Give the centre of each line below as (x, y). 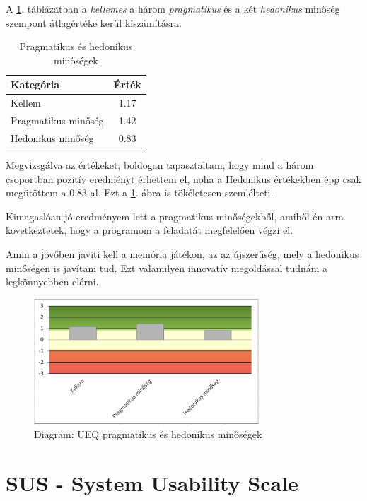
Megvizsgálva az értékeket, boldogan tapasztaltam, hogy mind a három (160, 165)
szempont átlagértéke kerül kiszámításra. (94, 22)
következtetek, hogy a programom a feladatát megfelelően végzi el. (150, 230)
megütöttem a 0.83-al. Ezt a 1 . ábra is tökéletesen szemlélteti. (140, 193)
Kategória (35, 84)
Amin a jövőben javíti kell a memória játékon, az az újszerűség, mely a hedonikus (182, 253)
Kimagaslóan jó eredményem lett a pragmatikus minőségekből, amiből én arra (175, 216)
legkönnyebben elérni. (52, 282)
